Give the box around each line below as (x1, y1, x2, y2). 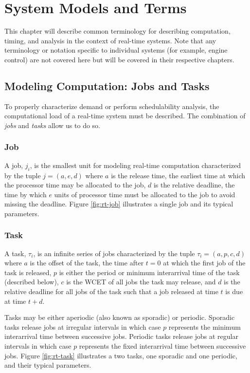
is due (225, 286, 243, 297)
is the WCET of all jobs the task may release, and (66, 277, 216, 287)
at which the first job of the (163, 258, 246, 268)
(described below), (4, 277, 59, 287)
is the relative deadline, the (153, 180, 235, 190)
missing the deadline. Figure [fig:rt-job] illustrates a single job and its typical (4, 199, 233, 209)
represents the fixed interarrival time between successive (79, 341, 246, 351)
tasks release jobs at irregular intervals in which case (4, 321, 161, 332)
